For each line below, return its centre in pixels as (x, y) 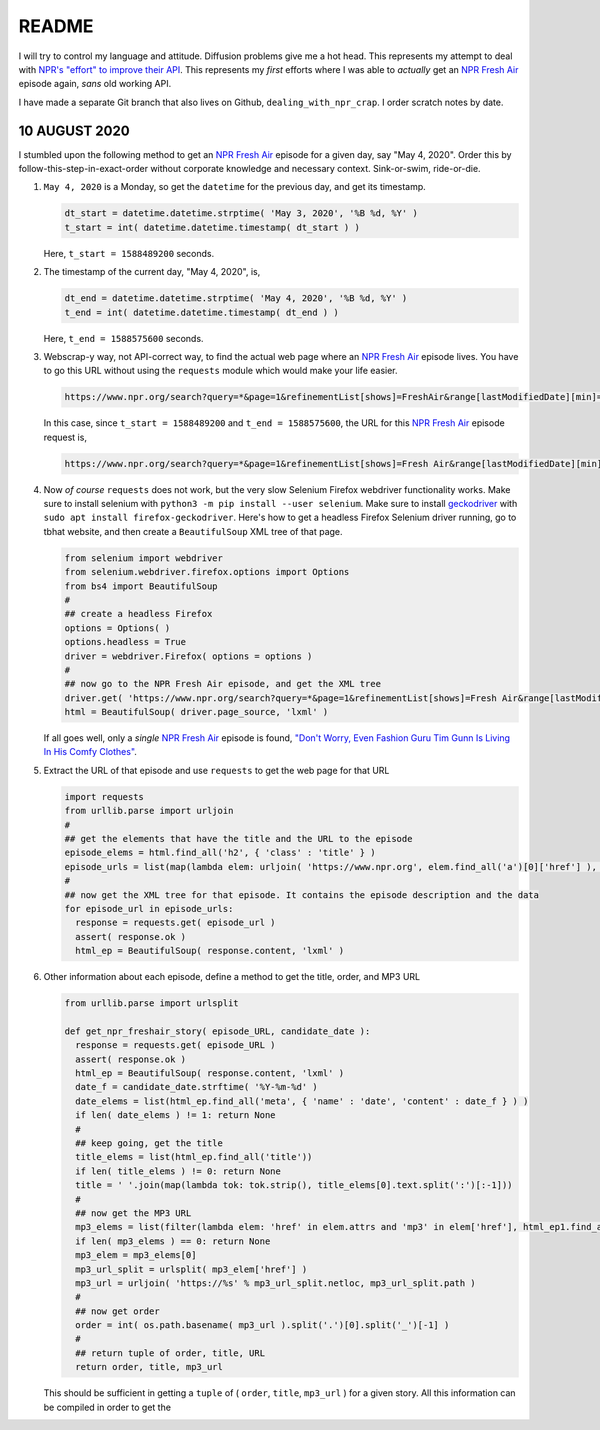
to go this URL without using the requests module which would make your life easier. (221, 371)
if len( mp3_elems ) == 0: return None (173, 1241)
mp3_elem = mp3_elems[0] (136, 1255)
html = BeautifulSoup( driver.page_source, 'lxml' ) (196, 712)
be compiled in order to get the (107, 1407)
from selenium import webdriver (144, 558)
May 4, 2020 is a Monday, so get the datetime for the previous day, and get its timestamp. (235, 187)
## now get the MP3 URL (133, 1213)
